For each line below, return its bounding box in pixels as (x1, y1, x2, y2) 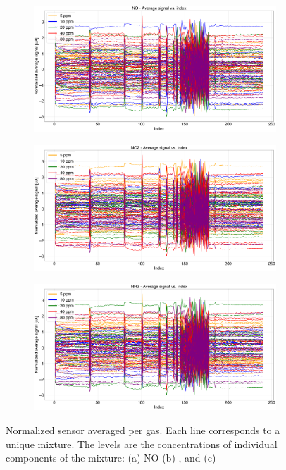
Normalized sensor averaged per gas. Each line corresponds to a (6, 422, 280, 437)
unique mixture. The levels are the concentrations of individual (6, 436, 278, 451)
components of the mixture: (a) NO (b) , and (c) (6, 450, 216, 465)
